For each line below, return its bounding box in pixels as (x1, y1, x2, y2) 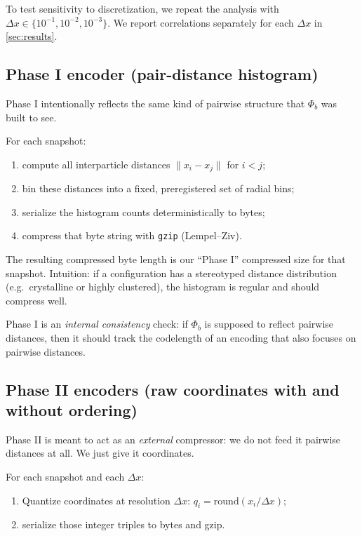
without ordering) (6, 399, 138, 420)
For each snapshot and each (6, 469, 125, 483)
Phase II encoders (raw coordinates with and (6, 378, 340, 400)
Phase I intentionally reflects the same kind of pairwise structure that (6, 95, 305, 110)
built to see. (6, 109, 57, 124)
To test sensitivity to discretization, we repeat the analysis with (6, 1, 279, 15)
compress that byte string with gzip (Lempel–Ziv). (22, 228, 242, 243)
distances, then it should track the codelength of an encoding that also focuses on (6, 330, 356, 345)
